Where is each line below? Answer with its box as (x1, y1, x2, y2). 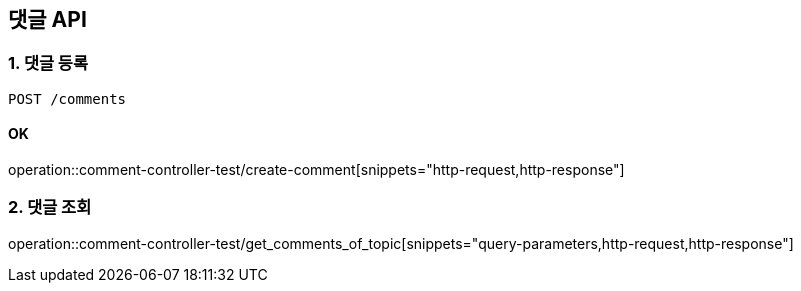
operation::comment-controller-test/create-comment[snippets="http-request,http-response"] (8, 161, 625, 179)
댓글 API (8, 7, 87, 32)
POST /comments (8, 90, 127, 107)
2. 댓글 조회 (8, 197, 92, 218)
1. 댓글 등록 (8, 53, 88, 74)
